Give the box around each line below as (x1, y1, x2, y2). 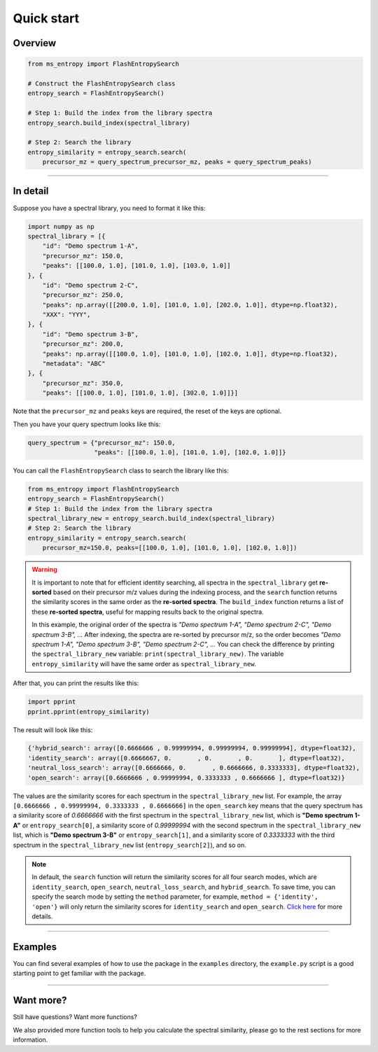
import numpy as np (27, 223, 94, 230)
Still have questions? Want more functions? (13, 1013, 138, 1021)
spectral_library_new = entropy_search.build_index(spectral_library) (27, 514, 276, 523)
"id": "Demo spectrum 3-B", (42, 330, 139, 338)
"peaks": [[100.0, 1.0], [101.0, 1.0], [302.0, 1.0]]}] (42, 389, 239, 397)
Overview (13, 37, 57, 49)
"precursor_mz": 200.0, (42, 340, 124, 348)
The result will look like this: (13, 725, 93, 734)
